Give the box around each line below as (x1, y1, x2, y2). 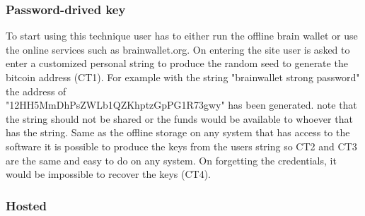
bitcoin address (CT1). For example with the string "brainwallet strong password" (6, 70, 360, 84)
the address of (6, 83, 66, 98)
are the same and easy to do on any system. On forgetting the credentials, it (6, 152, 337, 167)
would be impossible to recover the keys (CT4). (6, 167, 211, 181)
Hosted (6, 196, 47, 214)
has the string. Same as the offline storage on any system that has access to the (6, 125, 350, 140)
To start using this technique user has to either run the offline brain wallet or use (6, 28, 358, 43)
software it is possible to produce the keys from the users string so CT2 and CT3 (6, 138, 357, 153)
